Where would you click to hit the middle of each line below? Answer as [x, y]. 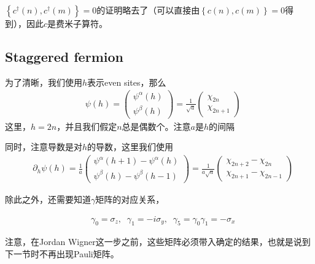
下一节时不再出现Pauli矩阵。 [62, 253]
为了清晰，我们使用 [44, 82]
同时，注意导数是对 [44, 147]
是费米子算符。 [78, 23]
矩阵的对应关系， [130, 199]
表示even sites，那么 [127, 82]
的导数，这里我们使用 [130, 147]
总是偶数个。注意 [156, 126]
